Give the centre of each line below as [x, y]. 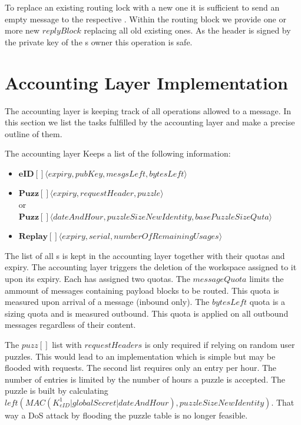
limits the [267, 279]
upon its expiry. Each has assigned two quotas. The [97, 279]
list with [67, 344]
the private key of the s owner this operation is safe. [99, 41]
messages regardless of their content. [70, 325]
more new [22, 30]
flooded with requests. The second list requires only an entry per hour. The [141, 368]
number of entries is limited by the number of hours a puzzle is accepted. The [145, 379]
